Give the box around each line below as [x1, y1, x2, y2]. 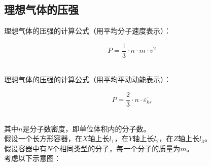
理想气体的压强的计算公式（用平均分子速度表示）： [4, 25, 171, 36]
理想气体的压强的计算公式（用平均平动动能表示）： [4, 74, 171, 85]
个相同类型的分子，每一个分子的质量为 [52, 143, 181, 153]
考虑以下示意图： [4, 153, 61, 163]
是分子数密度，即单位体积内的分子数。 [22, 123, 151, 134]
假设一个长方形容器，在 [4, 133, 82, 144]
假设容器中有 [4, 143, 47, 153]
